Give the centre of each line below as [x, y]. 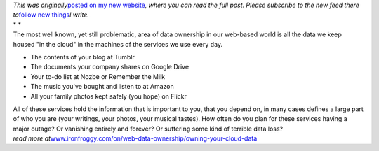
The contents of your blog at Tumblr [82, 57]
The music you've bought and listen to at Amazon [102, 87]
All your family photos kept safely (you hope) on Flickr [109, 96]
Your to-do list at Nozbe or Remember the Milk [98, 76]
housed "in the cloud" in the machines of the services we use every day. [118, 44]
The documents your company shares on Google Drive [110, 67]
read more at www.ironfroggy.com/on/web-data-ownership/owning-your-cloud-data [135, 138]
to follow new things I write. [51, 15]
